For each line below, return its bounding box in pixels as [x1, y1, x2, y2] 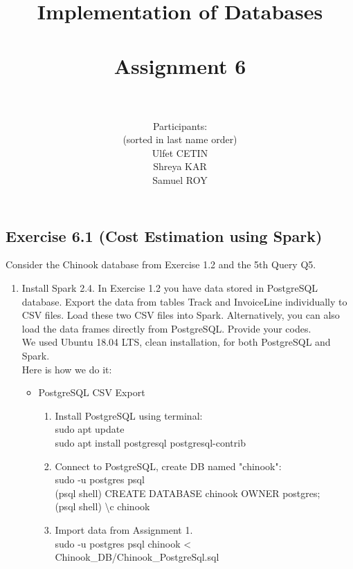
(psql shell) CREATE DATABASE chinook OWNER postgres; [55, 485, 320, 500]
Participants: [152, 118, 208, 133]
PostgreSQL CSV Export [38, 385, 145, 400]
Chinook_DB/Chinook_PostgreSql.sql [55, 550, 219, 564]
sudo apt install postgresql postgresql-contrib [55, 436, 246, 449]
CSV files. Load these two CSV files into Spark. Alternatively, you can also [21, 308, 340, 322]
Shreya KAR [153, 159, 207, 174]
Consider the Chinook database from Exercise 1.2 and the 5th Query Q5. [6, 257, 316, 272]
